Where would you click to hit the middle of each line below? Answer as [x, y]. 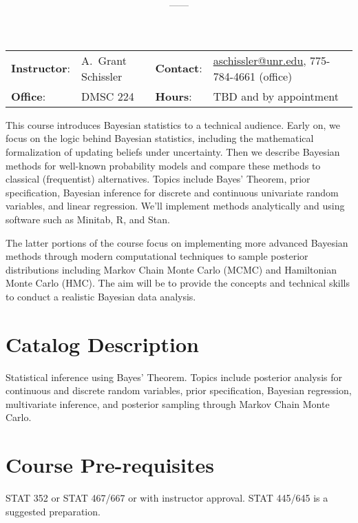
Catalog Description [102, 343]
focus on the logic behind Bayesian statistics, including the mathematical [160, 138]
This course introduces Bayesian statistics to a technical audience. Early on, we [173, 124]
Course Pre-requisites [110, 465]
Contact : [179, 68]
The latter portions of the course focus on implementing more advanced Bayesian [177, 242]
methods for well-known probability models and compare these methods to [163, 165]
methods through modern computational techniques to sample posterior [157, 256]
